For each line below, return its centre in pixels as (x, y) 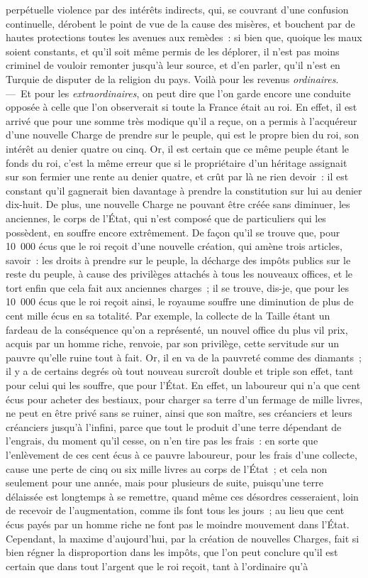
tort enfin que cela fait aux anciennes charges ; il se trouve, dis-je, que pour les (177, 287)
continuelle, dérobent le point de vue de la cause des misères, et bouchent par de (180, 23)
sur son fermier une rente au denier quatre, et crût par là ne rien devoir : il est (177, 176)
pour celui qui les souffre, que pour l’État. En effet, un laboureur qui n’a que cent (183, 385)
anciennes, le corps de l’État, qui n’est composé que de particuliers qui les (166, 218)
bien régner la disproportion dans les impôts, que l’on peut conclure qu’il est (172, 552)
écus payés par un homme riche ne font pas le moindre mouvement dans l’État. (178, 524)
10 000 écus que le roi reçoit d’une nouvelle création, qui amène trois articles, (174, 246)
